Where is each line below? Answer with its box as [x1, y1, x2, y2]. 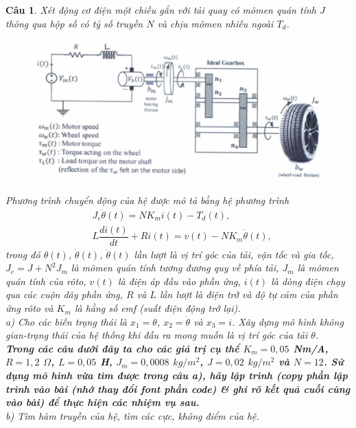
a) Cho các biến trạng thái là [5, 314, 127, 328]
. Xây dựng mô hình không [231, 314, 344, 328]
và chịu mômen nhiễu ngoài [157, 16, 274, 30]
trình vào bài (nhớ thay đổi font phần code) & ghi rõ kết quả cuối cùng [5, 381, 351, 396]
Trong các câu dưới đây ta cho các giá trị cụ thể [5, 341, 239, 355]
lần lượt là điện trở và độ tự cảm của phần [159, 287, 338, 302]
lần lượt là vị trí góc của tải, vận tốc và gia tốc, [134, 247, 334, 261]
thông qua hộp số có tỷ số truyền [5, 16, 143, 30]
